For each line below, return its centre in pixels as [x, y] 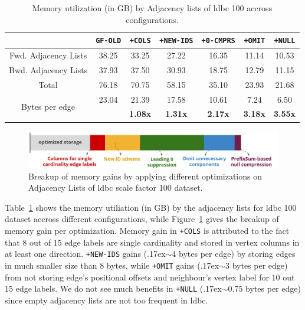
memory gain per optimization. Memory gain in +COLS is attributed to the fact [147, 231]
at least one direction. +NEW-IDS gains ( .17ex [85, 254]
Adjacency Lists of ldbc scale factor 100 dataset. [116, 187]
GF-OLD [109, 41]
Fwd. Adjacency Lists [48, 55]
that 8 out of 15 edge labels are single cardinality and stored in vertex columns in [152, 242]
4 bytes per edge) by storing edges [234, 254]
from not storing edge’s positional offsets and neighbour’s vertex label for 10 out [150, 277]
